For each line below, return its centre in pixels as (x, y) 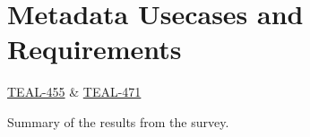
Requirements (95, 49)
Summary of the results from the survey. (118, 121)
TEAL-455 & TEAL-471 (74, 92)
